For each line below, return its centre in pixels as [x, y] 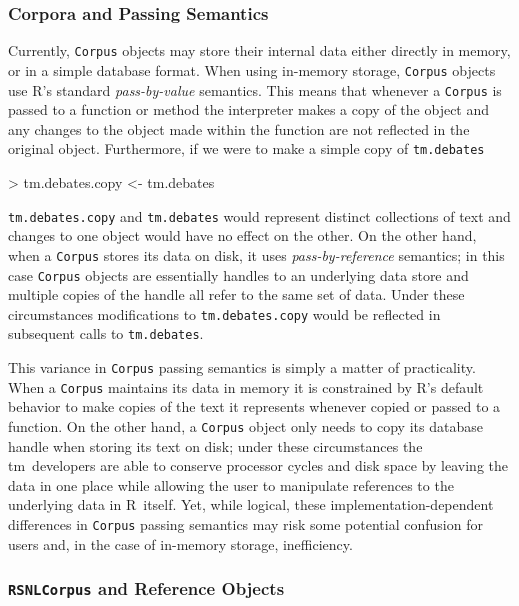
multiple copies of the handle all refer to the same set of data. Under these [236, 294]
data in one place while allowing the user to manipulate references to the [231, 484]
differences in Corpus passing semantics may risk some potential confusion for [245, 524]
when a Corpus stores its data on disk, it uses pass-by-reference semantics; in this [256, 254]
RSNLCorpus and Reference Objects [146, 588]
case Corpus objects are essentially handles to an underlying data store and [238, 274]
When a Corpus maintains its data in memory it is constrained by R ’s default [246, 386]
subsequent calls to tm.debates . [106, 333]
